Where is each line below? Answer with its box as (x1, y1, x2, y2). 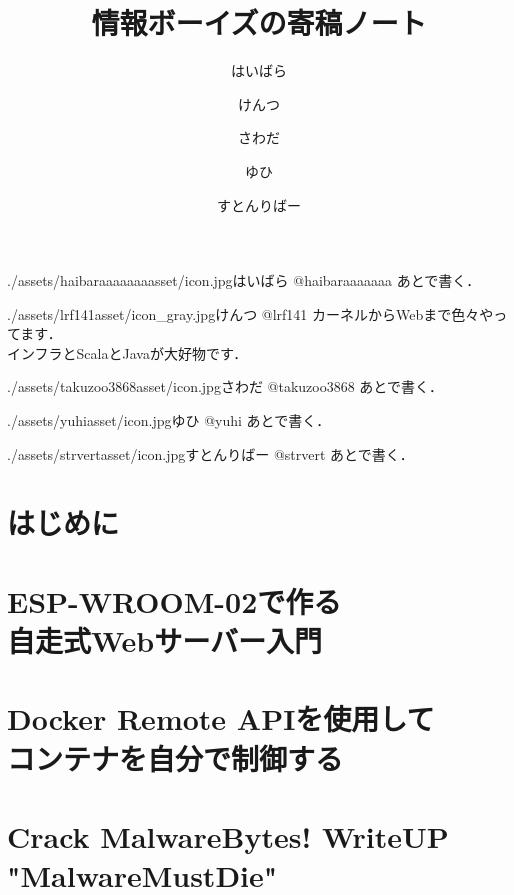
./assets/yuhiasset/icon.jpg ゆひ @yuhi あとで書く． (7, 410, 331, 431)
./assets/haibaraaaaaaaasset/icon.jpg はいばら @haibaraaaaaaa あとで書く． (7, 270, 481, 291)
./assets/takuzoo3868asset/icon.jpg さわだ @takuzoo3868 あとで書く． (7, 376, 443, 397)
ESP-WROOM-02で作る (7, 580, 342, 621)
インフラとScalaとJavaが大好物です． (7, 342, 248, 363)
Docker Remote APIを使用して (7, 698, 435, 739)
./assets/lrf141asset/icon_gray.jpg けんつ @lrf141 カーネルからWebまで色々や (7, 303, 494, 324)
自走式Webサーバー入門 (7, 620, 322, 660)
